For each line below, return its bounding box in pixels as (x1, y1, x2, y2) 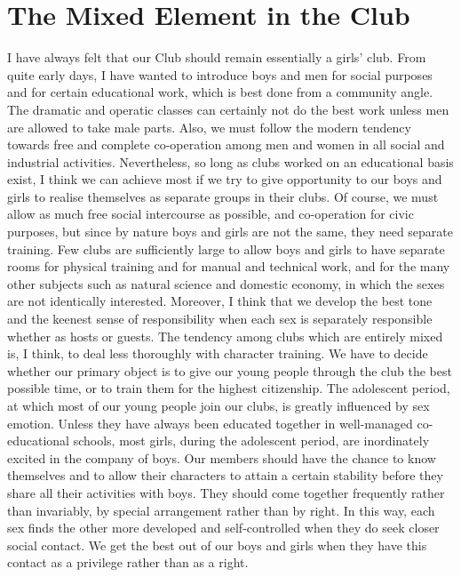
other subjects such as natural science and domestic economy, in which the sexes (7, 274, 445, 293)
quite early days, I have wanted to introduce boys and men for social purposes (7, 65, 433, 84)
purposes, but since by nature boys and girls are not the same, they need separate (7, 222, 453, 241)
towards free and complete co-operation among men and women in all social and (7, 135, 445, 154)
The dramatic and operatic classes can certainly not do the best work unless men (7, 100, 449, 118)
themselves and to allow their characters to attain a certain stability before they (7, 466, 443, 485)
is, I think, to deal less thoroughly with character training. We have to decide (7, 344, 428, 363)
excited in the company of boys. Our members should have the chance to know (7, 448, 436, 467)
